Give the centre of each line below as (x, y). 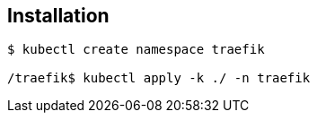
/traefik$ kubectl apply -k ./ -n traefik (159, 78)
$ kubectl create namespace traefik (136, 50)
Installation (58, 16)
